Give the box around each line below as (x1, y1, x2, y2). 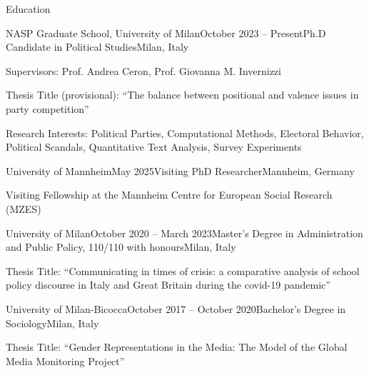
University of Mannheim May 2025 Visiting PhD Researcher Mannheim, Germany (6, 163, 355, 178)
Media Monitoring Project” (6, 353, 125, 368)
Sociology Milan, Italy (6, 315, 99, 330)
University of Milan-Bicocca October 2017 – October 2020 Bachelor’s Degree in (6, 301, 346, 316)
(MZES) (6, 201, 41, 216)
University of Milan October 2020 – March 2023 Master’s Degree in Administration (6, 225, 363, 240)
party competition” (6, 101, 89, 116)
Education (6, 1, 51, 16)
